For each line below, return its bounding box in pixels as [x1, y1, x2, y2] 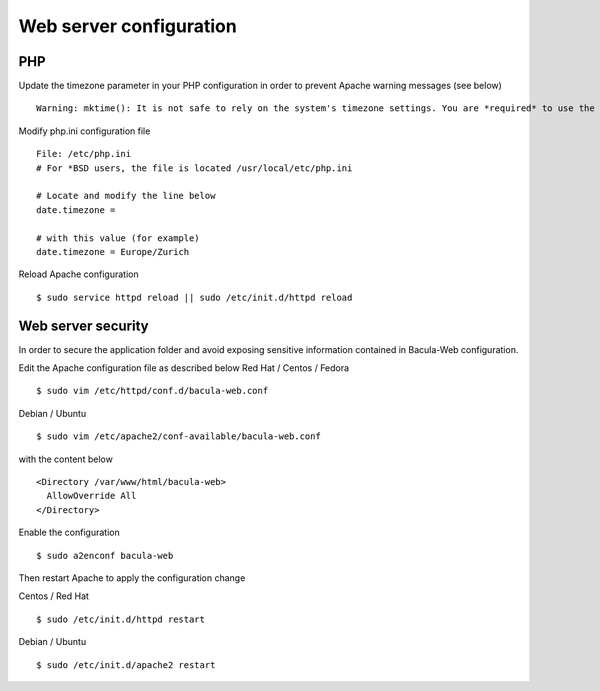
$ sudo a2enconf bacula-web [36, 550, 174, 561]
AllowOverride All [46, 490, 137, 502]
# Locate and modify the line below [36, 190, 216, 202]
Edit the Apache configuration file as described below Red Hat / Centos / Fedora [18, 362, 350, 374]
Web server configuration [18, 15, 237, 37]
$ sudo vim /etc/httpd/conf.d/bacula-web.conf [36, 385, 269, 397]
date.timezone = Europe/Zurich [36, 246, 190, 257]
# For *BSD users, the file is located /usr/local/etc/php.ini [36, 162, 353, 174]
